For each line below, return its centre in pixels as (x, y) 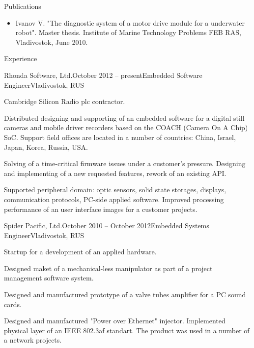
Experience (21, 58)
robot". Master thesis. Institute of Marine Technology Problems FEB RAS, (128, 32)
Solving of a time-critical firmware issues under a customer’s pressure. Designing (125, 163)
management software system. (49, 278)
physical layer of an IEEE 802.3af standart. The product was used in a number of (127, 330)
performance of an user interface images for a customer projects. (101, 209)
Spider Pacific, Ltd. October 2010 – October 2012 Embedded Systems (107, 226)
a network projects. (33, 340)
